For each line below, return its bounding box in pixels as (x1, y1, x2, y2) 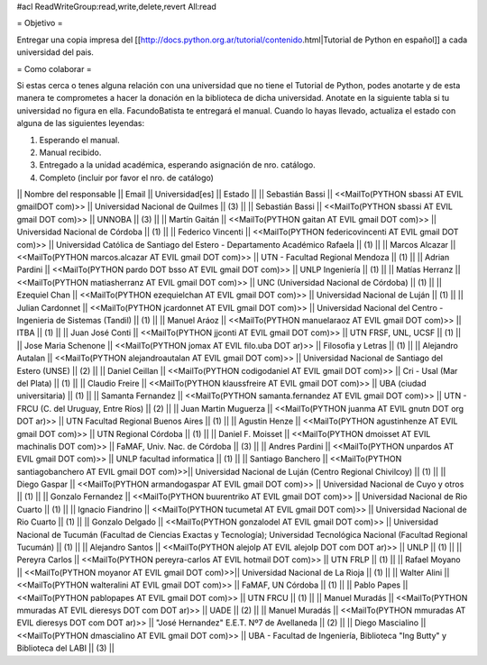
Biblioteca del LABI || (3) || (16, 642, 115, 653)
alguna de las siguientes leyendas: (16, 118, 145, 129)
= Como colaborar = (16, 63, 92, 74)
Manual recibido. (39, 147, 102, 158)
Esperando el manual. (39, 134, 121, 145)
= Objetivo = (16, 18, 63, 29)
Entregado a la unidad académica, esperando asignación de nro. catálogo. (39, 159, 316, 170)
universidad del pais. (16, 47, 95, 58)
